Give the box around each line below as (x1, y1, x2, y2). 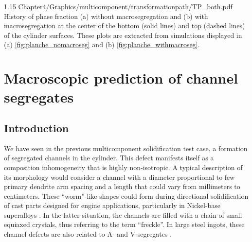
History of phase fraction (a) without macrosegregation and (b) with (4, 11, 208, 21)
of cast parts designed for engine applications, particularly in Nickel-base (4, 200, 221, 210)
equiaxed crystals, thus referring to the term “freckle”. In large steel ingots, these (4, 219, 245, 229)
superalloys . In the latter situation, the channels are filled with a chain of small (4, 209, 242, 220)
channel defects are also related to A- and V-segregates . (4, 229, 172, 239)
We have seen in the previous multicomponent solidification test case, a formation (4, 143, 248, 153)
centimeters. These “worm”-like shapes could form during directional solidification (4, 190, 249, 201)
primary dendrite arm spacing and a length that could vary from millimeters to (4, 181, 240, 191)
